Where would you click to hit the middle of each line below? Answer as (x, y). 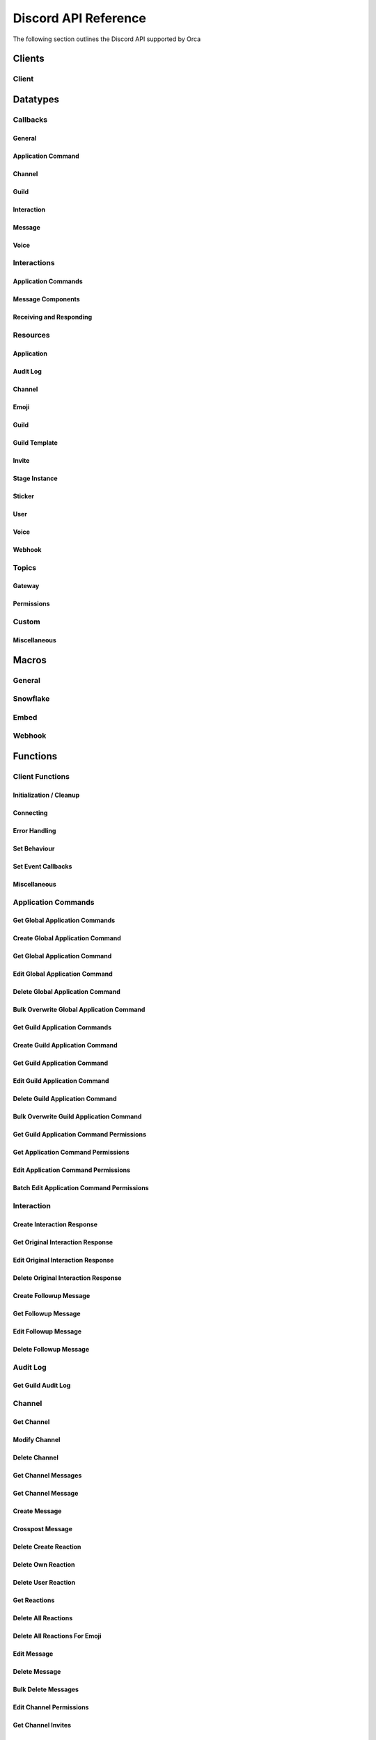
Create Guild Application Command (65, 1045)
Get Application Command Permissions (71, 1153)
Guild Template (36, 443)
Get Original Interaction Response (63, 1242)
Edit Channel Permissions (51, 1707)
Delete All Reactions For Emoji (57, 1636)
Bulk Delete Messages (46, 1690)
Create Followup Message (52, 1295)
